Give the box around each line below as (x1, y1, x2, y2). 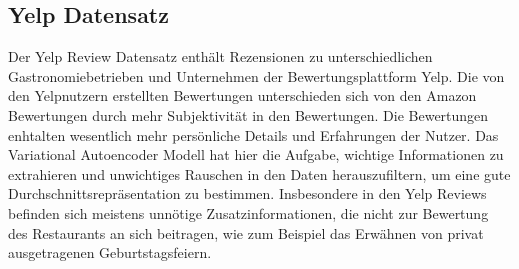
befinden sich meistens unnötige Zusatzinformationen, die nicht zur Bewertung (8, 202, 489, 223)
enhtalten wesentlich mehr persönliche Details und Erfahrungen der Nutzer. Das (8, 124, 499, 145)
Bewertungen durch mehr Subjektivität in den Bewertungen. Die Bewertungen (8, 104, 489, 125)
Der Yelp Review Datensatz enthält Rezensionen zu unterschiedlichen (8, 46, 433, 67)
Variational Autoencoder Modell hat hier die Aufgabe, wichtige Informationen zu (8, 144, 504, 165)
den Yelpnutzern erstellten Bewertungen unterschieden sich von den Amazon (8, 85, 477, 106)
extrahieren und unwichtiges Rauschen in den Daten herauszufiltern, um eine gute (8, 163, 511, 184)
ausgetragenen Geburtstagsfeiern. (8, 242, 212, 263)
